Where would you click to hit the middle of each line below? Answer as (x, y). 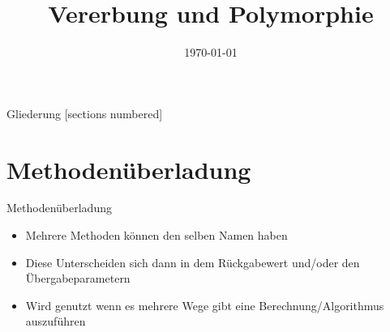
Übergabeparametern (78, 278)
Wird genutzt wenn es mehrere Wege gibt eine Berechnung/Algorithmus (205, 305)
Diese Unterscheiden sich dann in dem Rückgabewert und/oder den (193, 262)
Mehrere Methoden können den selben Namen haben (156, 235)
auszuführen (56, 321)
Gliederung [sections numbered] (85, 113)
